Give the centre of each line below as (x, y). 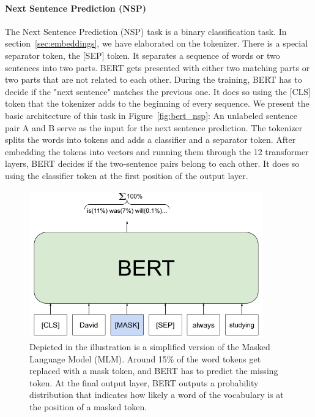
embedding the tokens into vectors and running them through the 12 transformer (157, 151)
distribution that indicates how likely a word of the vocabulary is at (157, 395)
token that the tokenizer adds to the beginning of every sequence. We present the (157, 103)
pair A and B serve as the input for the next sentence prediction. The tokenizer (154, 127)
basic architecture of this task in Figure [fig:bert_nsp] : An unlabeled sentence (151, 115)
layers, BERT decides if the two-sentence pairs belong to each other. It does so (152, 163)
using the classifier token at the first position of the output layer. (127, 175)
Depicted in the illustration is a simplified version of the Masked (150, 346)
